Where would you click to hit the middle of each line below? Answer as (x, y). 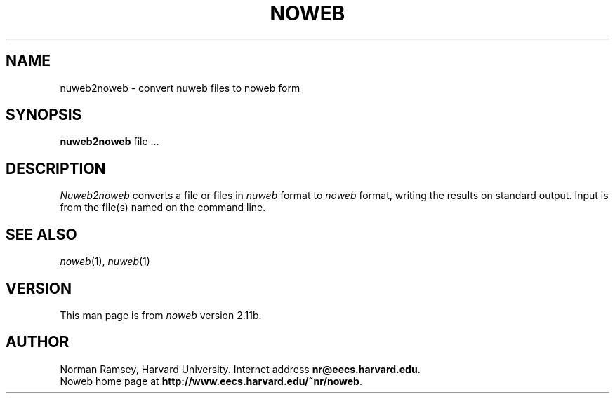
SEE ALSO (41, 234)
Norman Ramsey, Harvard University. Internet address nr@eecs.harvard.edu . (240, 369)
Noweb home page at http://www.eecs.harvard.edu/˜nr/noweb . (211, 381)
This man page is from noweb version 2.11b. (161, 315)
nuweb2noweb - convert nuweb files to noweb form (180, 88)
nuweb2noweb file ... (110, 142)
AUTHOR (38, 342)
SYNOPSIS (44, 115)
